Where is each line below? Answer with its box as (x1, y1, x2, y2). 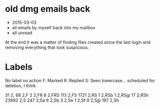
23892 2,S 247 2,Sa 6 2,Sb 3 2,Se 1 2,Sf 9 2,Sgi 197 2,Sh (5, 97, 119, 103)
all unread (12, 30, 33, 36)
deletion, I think (5, 83, 36, 89)
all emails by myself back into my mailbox (12, 24, 96, 30)
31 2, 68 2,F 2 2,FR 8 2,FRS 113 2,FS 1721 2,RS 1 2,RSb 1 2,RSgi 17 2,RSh (5, 92, 149, 98)
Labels (5, 62, 33, 72)
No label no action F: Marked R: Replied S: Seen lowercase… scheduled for (5, 77, 155, 83)
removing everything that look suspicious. (5, 44, 89, 50)
